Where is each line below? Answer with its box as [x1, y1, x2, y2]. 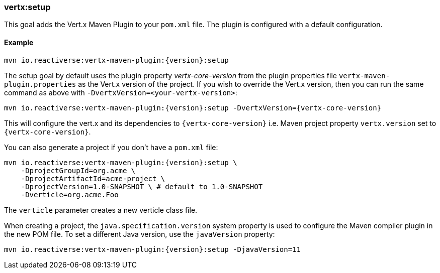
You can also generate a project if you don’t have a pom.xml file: [4, 143, 218, 152]
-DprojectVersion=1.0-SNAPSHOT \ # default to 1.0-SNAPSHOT [21, 182, 263, 191]
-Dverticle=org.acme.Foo [21, 190, 119, 199]
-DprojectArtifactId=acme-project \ [21, 174, 165, 183]
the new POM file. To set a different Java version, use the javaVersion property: [4, 229, 275, 238]
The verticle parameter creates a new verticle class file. [4, 205, 198, 214]
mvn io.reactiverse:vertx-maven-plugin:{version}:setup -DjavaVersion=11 [4, 245, 301, 253]
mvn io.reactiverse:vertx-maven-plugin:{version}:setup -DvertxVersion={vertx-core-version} [4, 103, 382, 112]
